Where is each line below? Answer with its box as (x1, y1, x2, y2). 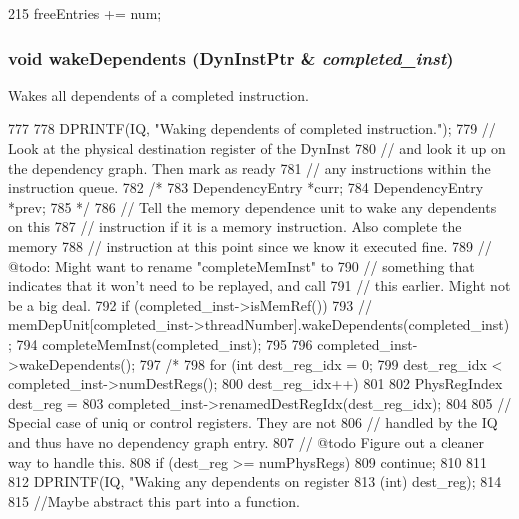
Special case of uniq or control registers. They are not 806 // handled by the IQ (8, 412, 498, 433)
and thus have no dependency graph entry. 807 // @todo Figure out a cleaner (8, 431, 485, 452)
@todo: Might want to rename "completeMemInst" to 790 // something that (8, 255, 475, 276)
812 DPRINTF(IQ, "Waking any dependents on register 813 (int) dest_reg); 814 (8, 471, 502, 492)
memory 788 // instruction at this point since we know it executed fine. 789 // (8, 235, 492, 256)
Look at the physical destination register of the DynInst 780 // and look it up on (8, 138, 506, 158)
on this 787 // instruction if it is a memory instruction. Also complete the (8, 216, 462, 237)
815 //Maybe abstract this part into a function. (8, 490, 300, 511)
